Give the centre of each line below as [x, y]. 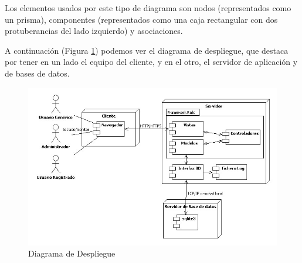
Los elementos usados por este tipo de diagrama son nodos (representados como [148, 8]
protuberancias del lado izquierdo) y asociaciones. [94, 31]
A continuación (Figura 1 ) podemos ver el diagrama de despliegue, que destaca [147, 50]
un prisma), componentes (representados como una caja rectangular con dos [141, 19]
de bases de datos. [37, 73]
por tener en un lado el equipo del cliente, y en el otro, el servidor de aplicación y [151, 62]
